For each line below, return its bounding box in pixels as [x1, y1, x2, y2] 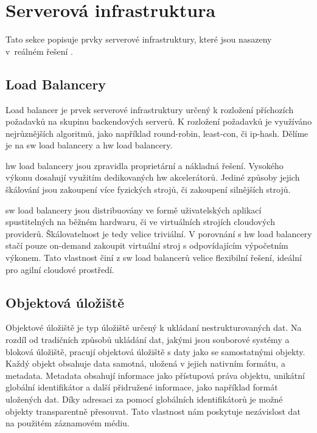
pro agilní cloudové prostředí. [5, 263, 114, 275]
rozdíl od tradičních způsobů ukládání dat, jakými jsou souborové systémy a [5, 333, 290, 346]
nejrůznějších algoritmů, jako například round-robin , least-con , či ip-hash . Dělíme [5, 126, 308, 139]
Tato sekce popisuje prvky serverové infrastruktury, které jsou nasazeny [5, 33, 272, 46]
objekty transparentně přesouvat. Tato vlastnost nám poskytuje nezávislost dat [5, 404, 301, 417]
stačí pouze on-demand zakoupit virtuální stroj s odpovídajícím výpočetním [5, 239, 288, 252]
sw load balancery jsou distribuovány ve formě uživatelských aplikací [5, 203, 262, 216]
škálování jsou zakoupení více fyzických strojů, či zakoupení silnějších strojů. [5, 183, 291, 196]
